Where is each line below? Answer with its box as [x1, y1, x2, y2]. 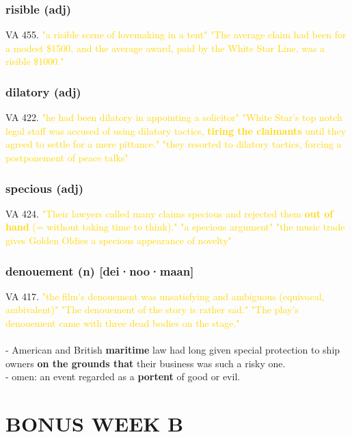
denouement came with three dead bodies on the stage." [5, 316, 240, 330]
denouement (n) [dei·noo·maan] [5, 262, 194, 279]
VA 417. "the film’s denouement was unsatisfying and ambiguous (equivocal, [5, 289, 325, 303]
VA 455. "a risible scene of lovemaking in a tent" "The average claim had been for [5, 27, 347, 42]
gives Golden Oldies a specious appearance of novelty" [5, 233, 232, 247]
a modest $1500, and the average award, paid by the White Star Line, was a [5, 40, 325, 55]
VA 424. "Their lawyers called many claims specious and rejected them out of [5, 206, 334, 220]
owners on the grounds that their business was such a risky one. [5, 356, 286, 370]
